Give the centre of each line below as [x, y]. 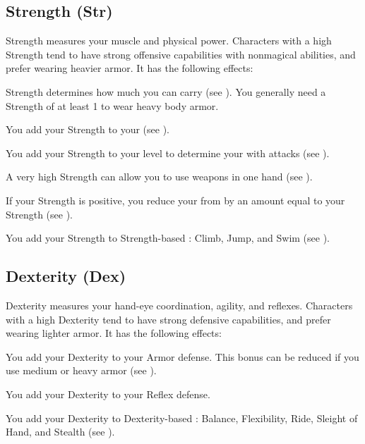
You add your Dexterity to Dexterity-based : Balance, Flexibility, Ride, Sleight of [182, 418]
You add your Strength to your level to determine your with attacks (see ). [168, 153]
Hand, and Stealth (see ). [60, 432]
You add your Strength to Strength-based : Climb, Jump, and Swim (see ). [168, 238]
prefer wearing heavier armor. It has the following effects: [130, 68]
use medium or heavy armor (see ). [81, 370]
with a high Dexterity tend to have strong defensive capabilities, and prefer [168, 319]
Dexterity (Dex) [66, 276]
